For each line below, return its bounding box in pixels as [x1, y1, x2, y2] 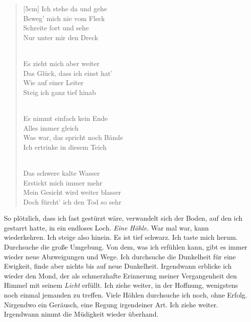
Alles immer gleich [23, 122, 79, 133]
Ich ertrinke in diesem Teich [23, 141, 107, 152]
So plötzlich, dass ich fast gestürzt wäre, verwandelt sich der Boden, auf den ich [4, 213, 243, 223]
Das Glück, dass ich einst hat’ [23, 68, 113, 78]
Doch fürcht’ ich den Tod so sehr [23, 196, 122, 207]
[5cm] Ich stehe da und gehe [23, 3, 107, 13]
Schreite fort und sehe [23, 23, 89, 33]
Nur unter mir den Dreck [23, 32, 98, 42]
